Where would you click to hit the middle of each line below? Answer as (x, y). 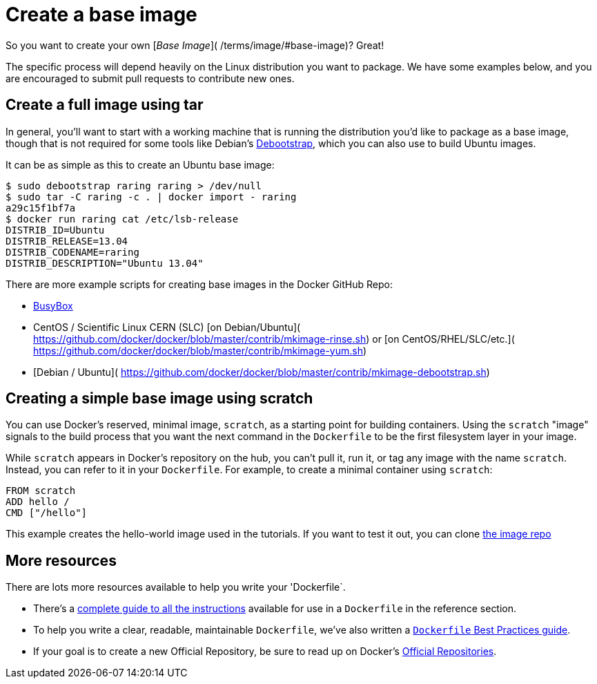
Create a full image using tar (105, 105)
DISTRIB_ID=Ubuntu (55, 230)
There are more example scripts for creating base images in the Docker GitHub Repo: (199, 284)
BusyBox (53, 305)
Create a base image (101, 15)
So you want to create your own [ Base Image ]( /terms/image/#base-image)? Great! (195, 45)
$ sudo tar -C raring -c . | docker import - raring (151, 197)
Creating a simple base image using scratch (159, 399)
